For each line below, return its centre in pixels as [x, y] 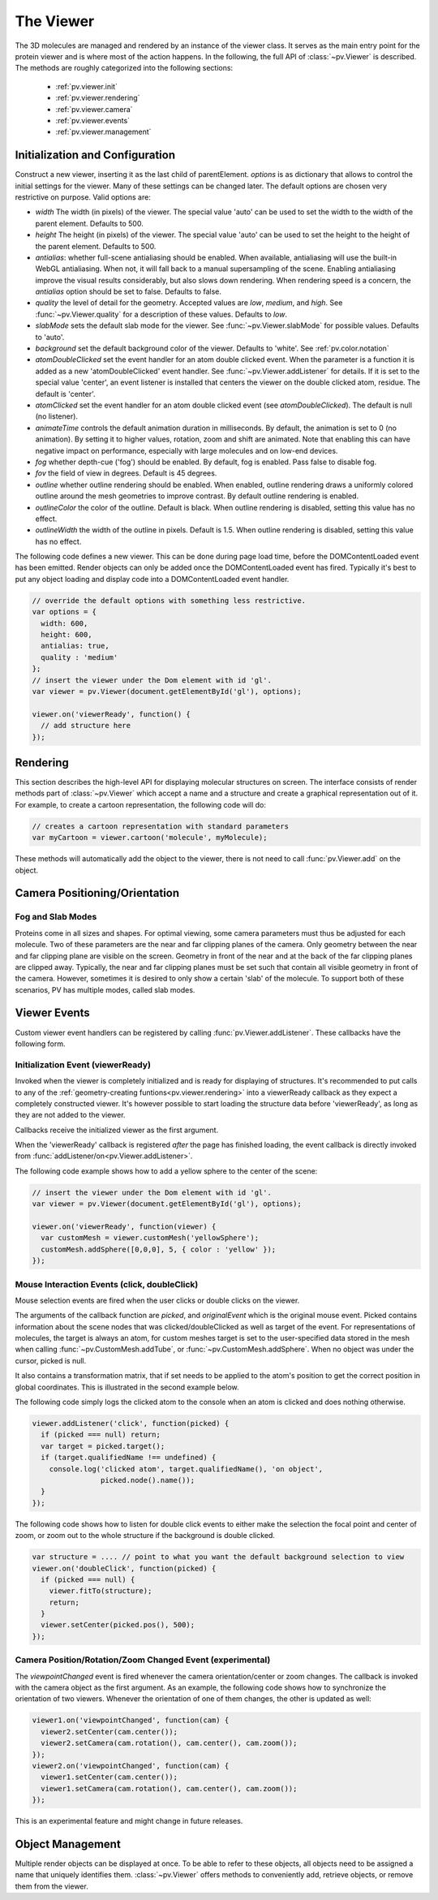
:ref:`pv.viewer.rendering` [98, 98]
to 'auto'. [50, 337]
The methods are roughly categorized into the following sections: [124, 68]
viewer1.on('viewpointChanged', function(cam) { [131, 1720]
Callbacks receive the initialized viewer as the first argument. [117, 1130]
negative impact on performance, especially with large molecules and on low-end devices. [187, 450]
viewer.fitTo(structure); [101, 1591]
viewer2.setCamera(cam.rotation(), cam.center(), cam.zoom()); [169, 1743]
